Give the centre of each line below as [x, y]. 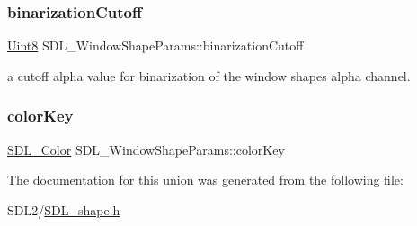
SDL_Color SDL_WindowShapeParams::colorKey [146, 149]
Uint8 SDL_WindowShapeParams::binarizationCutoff [155, 45]
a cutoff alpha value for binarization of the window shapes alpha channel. [209, 75]
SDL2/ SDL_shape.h [64, 209]
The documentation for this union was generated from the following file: [205, 180]
